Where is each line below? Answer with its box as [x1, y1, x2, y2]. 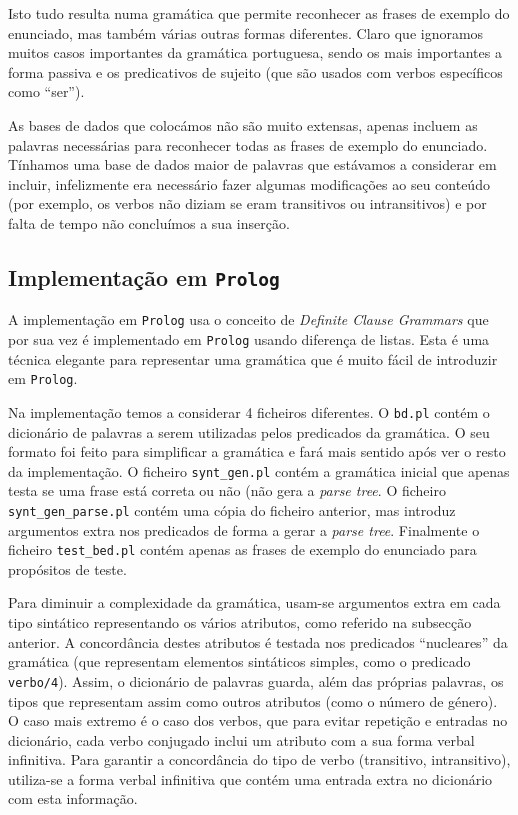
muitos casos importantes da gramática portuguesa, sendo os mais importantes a [8, 42, 502, 63]
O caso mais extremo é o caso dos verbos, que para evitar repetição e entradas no [8, 710, 508, 731]
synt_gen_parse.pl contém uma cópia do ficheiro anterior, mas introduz [8, 499, 456, 520]
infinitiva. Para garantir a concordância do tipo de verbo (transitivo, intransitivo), [8, 749, 511, 770]
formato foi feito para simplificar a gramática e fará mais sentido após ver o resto [8, 441, 506, 462]
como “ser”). [8, 81, 85, 102]
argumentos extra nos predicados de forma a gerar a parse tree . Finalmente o [8, 519, 480, 540]
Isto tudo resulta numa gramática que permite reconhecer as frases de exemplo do [8, 3, 510, 23]
